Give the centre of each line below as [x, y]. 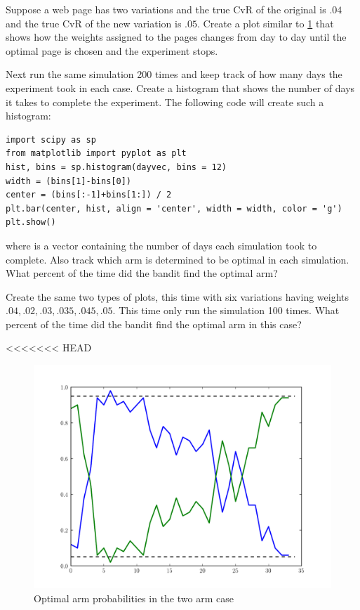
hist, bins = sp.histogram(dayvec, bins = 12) [116, 167]
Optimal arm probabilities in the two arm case [134, 598]
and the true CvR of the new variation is [94, 23]
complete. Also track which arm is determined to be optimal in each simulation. [178, 259]
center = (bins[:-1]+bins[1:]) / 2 [89, 195]
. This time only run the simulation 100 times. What [226, 310]
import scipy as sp [51, 139]
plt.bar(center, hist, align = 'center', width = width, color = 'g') [174, 208]
